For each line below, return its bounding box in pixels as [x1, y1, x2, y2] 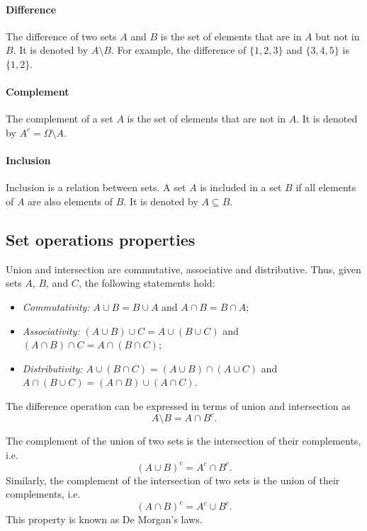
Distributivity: [22, 360, 83, 375]
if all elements [295, 180, 356, 195]
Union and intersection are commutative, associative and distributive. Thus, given [6, 261, 361, 276]
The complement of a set [6, 111, 113, 126]
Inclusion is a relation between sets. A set [6, 180, 186, 195]
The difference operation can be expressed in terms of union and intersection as [6, 398, 351, 413]
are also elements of [28, 193, 113, 208]
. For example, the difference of [111, 42, 247, 57]
